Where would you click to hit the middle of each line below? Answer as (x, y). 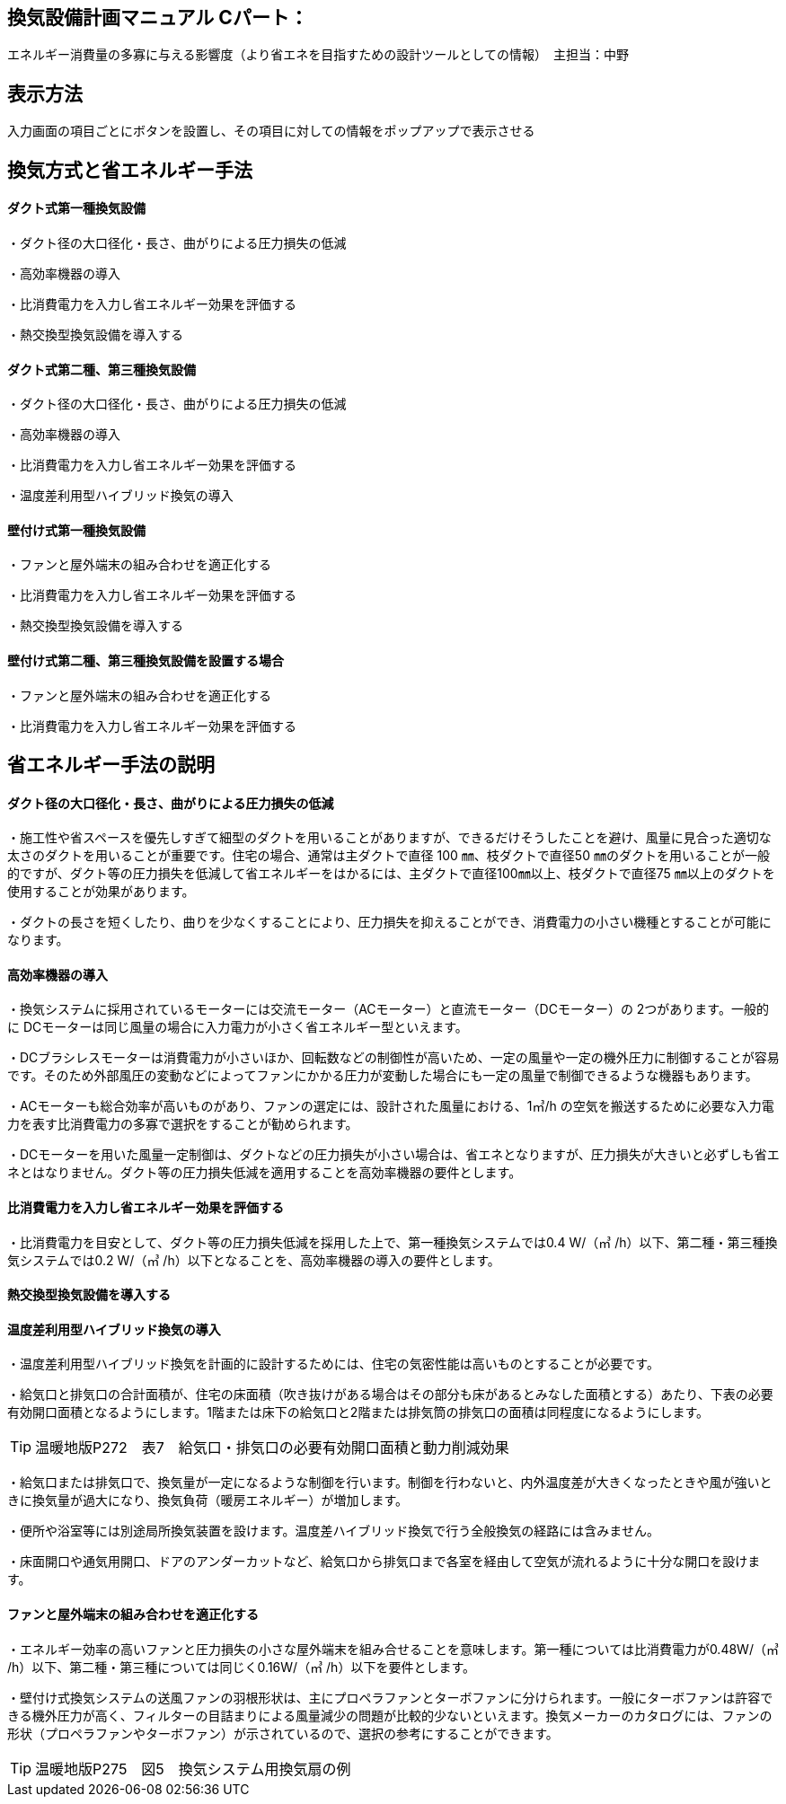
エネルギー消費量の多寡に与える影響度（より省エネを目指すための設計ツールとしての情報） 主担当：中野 (318, 55)
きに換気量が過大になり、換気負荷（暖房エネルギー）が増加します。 (208, 1500)
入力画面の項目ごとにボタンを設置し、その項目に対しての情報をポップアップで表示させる (271, 131)
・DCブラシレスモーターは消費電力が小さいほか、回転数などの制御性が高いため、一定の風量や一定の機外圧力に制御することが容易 (393, 1058)
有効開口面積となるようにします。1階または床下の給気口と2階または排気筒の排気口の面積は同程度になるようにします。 (358, 1412)
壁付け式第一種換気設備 (76, 530)
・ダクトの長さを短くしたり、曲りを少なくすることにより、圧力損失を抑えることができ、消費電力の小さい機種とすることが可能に (389, 922)
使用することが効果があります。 (101, 892)
